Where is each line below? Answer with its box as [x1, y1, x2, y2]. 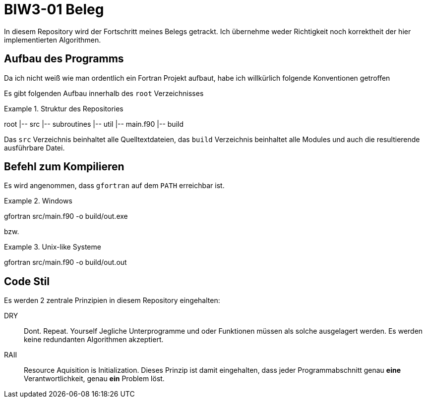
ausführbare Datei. [4, 143, 65, 152]
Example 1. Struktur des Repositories [4, 104, 123, 113]
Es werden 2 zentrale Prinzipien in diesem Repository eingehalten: [4, 296, 220, 305]
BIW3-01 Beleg [4, 1, 104, 18]
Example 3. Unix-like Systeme [4, 243, 101, 251]
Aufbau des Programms [4, 52, 124, 65]
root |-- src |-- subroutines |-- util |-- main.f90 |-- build [4, 119, 183, 128]
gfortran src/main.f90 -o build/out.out [4, 258, 127, 267]
